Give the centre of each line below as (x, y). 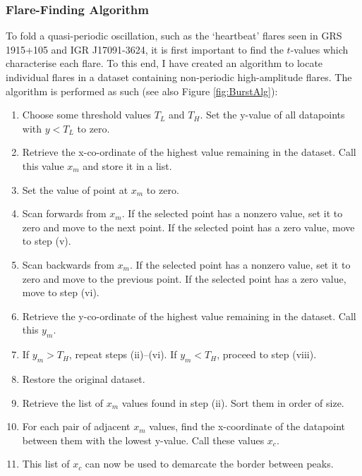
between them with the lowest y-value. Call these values (143, 440)
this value (43, 165)
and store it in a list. (127, 165)
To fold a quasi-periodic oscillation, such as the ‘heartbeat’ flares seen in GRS (174, 36)
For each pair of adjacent (76, 426)
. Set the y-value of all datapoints (272, 115)
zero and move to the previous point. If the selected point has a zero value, (184, 278)
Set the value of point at (75, 189)
